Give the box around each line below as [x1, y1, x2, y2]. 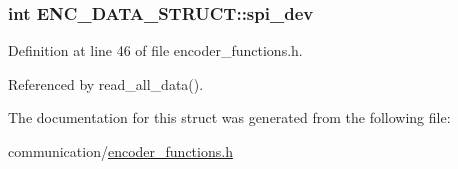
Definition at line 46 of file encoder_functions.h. [8, 40, 303, 61]
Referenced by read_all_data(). [8, 73, 204, 94]
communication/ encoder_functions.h [8, 141, 233, 161]
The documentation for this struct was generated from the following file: [8, 107, 451, 128]
